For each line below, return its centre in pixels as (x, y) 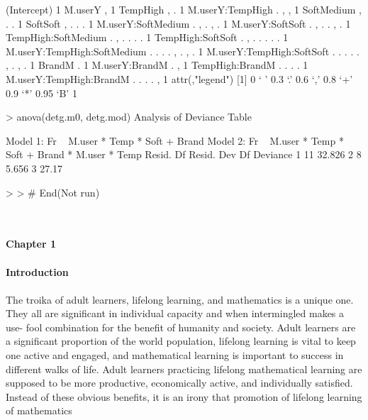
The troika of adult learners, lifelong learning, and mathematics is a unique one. (180, 299)
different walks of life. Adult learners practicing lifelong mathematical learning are (184, 369)
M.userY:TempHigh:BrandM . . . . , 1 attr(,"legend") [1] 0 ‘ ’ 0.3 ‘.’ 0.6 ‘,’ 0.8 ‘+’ (179, 78)
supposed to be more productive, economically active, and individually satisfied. (179, 383)
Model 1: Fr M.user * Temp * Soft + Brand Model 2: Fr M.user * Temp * (175, 140)
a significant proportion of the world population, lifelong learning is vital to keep (181, 341)
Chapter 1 (31, 244)
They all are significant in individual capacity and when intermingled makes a (175, 313)
